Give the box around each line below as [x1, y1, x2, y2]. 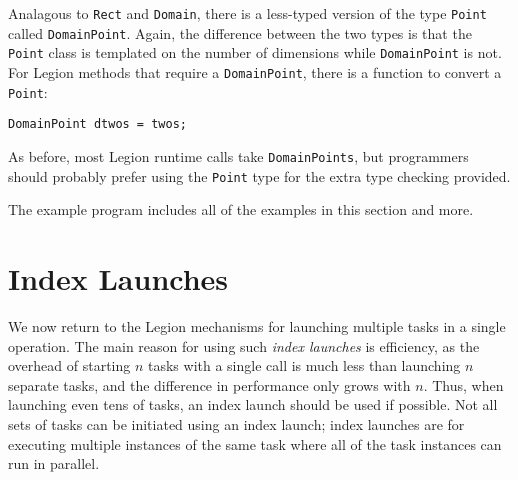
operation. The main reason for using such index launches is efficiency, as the [8, 335, 480, 356]
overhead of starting [8, 355, 131, 376]
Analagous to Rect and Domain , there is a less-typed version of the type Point [8, 3, 487, 23]
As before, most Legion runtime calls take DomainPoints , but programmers [8, 145, 469, 166]
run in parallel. [8, 453, 100, 474]
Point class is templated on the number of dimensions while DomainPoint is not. [8, 42, 502, 63]
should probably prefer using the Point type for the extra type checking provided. [8, 165, 511, 186]
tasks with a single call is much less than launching [148, 355, 461, 376]
